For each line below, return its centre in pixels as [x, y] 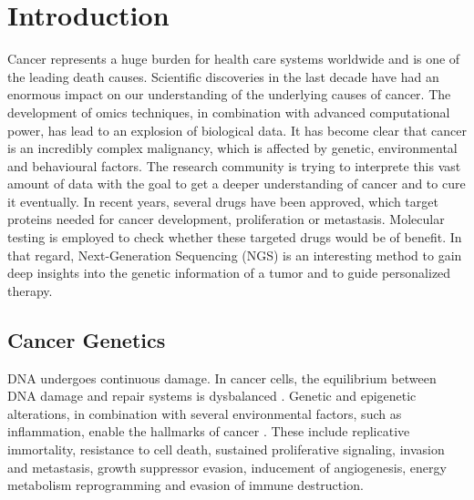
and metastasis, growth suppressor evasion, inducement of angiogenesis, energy [227, 467]
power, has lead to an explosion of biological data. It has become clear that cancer [237, 130]
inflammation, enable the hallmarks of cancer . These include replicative [209, 431]
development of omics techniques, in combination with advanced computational [229, 112]
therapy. [30, 290]
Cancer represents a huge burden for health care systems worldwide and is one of [234, 59]
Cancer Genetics [87, 339]
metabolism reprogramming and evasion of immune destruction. [185, 485]
